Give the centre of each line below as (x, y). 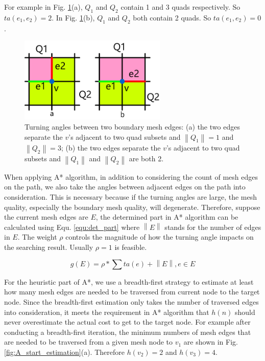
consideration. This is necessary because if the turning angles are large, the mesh (131, 196)
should (245, 312)
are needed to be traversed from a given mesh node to (89, 342)
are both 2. (146, 158)
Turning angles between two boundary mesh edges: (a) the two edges (132, 126)
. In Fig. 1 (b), (73, 17)
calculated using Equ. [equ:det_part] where (72, 227)
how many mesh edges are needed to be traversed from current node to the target (132, 292)
